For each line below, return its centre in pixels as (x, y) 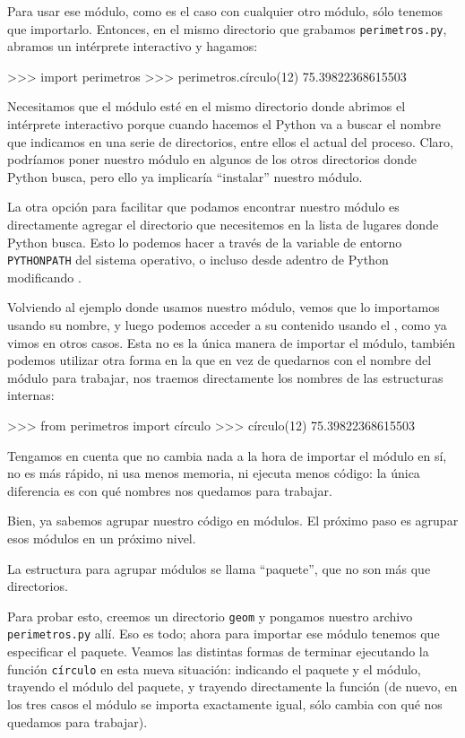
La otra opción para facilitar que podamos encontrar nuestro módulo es (203, 207)
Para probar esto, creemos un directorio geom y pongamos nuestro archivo (210, 616)
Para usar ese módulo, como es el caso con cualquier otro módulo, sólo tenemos (225, 11)
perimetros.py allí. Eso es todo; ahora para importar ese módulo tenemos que (224, 634)
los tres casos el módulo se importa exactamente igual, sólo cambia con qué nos (225, 703)
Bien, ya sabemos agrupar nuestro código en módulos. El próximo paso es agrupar (233, 521)
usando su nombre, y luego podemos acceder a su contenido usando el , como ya (227, 325)
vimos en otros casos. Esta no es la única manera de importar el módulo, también (232, 342)
